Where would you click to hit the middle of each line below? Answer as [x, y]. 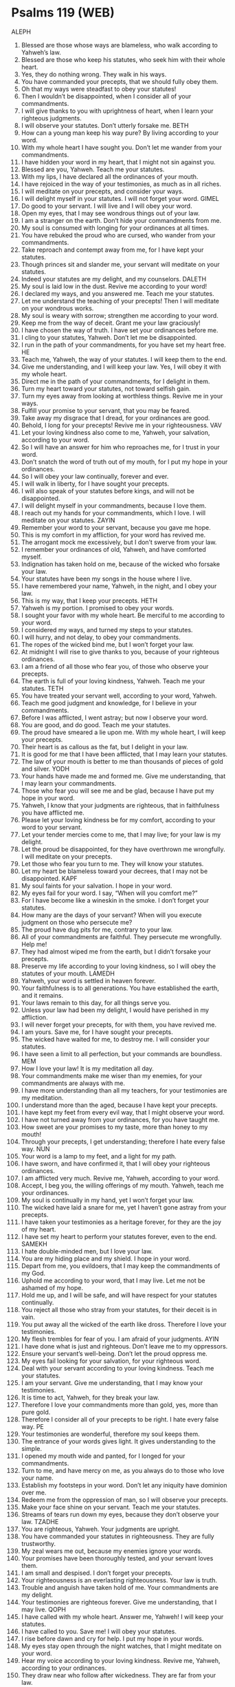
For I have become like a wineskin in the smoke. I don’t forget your [115, 900]
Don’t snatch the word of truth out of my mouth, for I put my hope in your [124, 462]
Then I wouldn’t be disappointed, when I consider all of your [106, 96]
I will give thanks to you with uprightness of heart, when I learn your [117, 111]
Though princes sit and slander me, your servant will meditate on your [121, 264]
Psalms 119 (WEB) [63, 13]
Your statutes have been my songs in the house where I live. [106, 579]
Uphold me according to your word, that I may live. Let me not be [113, 1280]
